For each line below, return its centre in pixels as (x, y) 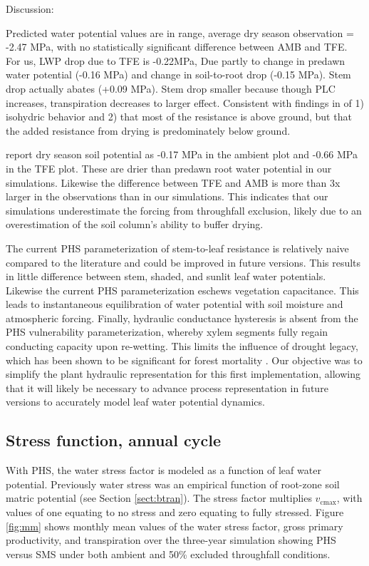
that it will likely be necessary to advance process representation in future (167, 387)
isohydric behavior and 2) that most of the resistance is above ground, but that (179, 117)
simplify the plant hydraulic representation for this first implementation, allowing (183, 374)
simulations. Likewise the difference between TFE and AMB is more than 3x (173, 182)
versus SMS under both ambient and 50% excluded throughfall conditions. (168, 554)
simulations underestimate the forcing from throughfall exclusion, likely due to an (184, 210)
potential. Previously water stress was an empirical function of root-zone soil (173, 484)
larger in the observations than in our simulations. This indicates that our (167, 196)
